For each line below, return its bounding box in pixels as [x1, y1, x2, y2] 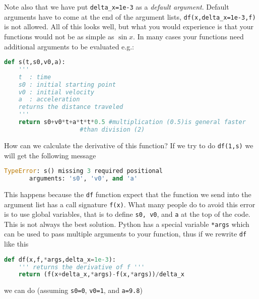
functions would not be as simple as [4, 31, 114, 41]
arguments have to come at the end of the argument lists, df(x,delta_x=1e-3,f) [4, 11, 256, 22]
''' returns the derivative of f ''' [18, 263, 145, 271]
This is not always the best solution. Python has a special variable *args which [4, 218, 249, 229]
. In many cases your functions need [133, 31, 244, 41]
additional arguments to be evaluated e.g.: [4, 41, 134, 51]
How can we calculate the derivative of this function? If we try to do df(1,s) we [4, 140, 253, 150]
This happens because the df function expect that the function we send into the [4, 189, 251, 199]
